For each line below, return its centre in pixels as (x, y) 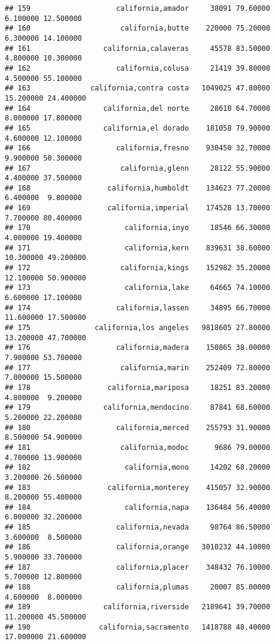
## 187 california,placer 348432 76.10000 (137, 567)
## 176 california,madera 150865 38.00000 (137, 348)
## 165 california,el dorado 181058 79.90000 (137, 128)
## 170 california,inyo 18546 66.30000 (137, 228)
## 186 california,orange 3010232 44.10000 (137, 547)
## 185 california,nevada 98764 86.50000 (137, 527)
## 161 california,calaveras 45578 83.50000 (137, 48)
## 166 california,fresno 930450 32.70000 (137, 148)
